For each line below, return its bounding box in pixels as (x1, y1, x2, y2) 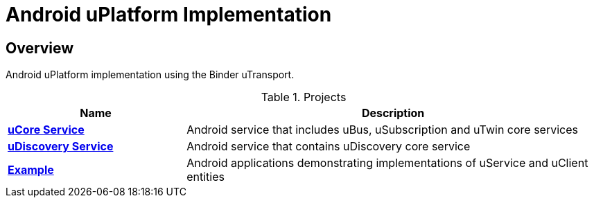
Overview (6, 39, 74, 57)
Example (8, 163, 54, 177)
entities (186, 170, 225, 184)
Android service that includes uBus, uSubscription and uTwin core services (186, 123, 578, 137)
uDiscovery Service (8, 139, 114, 154)
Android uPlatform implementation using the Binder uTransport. (6, 69, 295, 81)
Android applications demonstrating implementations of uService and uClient (186, 156, 588, 170)
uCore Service (8, 123, 85, 137)
